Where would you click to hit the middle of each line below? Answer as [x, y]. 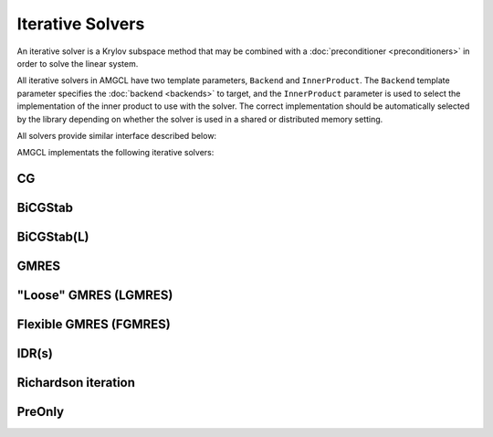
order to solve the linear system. [78, 63]
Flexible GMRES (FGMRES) [94, 325]
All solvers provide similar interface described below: [117, 135]
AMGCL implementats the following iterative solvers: [115, 153]
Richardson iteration [76, 383]
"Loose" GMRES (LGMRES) [95, 296]
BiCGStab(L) [53, 237]
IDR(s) [35, 353]
